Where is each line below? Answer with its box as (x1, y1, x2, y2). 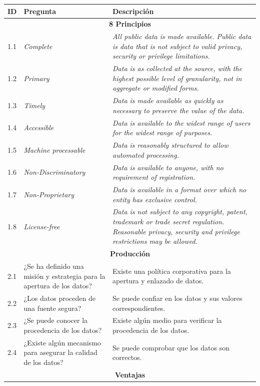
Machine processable (23, 144, 85, 155)
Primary (23, 73, 49, 83)
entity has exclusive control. (112, 194, 197, 204)
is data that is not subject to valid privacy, (112, 41, 242, 51)
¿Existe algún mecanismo (23, 337, 101, 347)
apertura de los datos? (23, 280, 92, 291)
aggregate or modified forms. (112, 83, 199, 93)
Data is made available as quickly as (112, 95, 223, 106)
